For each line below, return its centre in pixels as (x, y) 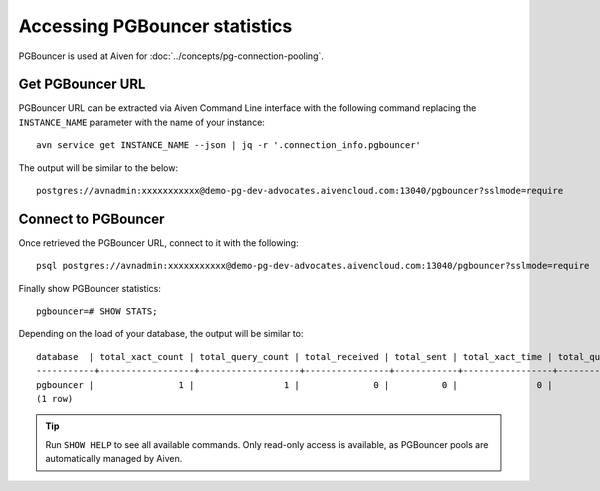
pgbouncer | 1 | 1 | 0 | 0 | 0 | (295, 384)
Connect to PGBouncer (91, 218)
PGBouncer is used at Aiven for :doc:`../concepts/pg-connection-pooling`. (171, 56)
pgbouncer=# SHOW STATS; (97, 311)
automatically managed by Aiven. (114, 459)
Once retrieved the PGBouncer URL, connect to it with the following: (158, 242)
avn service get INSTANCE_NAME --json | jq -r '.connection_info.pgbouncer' (229, 145)
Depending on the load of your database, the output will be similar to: (161, 334)
